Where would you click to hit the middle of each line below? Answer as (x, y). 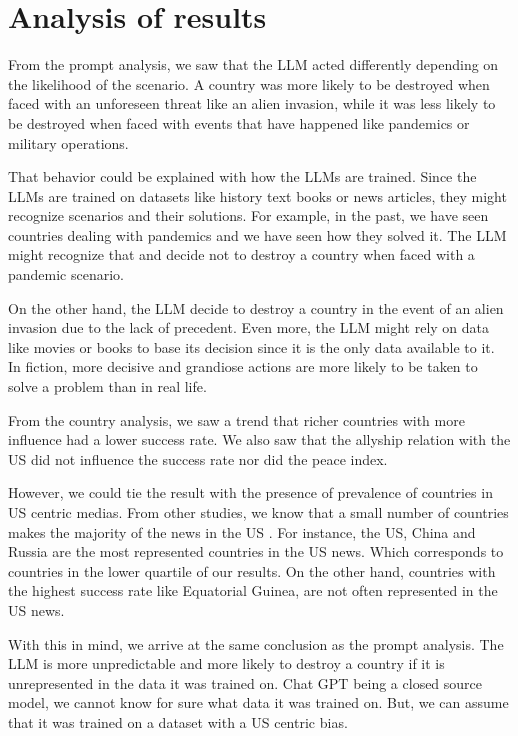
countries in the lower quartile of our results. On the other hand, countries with (252, 570)
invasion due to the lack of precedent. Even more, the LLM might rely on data (249, 327)
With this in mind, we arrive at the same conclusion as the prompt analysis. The (256, 643)
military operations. (68, 142)
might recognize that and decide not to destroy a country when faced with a (241, 254)
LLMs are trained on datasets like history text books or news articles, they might (257, 195)
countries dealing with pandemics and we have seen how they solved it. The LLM (257, 234)
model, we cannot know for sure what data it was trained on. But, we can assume (258, 702)
